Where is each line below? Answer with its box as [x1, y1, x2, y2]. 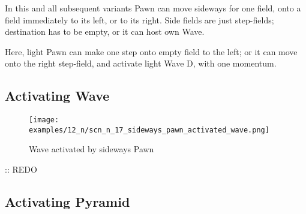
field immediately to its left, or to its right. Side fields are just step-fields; [5, 13, 274, 26]
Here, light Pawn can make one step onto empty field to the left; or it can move [5, 45, 298, 58]
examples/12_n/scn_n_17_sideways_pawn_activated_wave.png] [29, 125, 269, 134]
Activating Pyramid [5, 192, 130, 211]
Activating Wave [5, 86, 110, 105]
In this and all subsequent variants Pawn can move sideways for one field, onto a [5, 2, 301, 14]
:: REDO [5, 163, 37, 176]
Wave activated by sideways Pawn [29, 143, 154, 155]
